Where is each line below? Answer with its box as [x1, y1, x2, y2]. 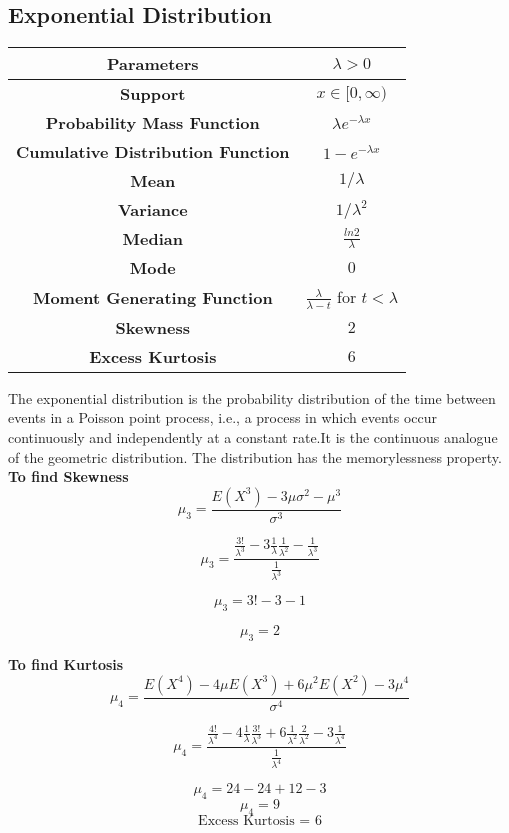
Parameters [106, 52, 199, 76]
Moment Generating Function [32, 285, 273, 309]
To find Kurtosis [8, 653, 124, 674]
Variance [117, 198, 188, 222]
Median [122, 227, 183, 251]
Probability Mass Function [45, 111, 260, 135]
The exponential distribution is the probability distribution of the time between [8, 387, 496, 408]
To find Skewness [8, 466, 129, 487]
